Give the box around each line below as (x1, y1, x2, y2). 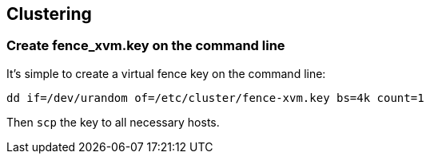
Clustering (6, 4, 92, 24)
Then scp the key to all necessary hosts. (6, 115, 220, 129)
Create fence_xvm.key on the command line (6, 37, 285, 54)
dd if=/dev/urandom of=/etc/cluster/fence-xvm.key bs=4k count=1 (6, 91, 424, 104)
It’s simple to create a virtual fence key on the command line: (6, 66, 326, 80)
